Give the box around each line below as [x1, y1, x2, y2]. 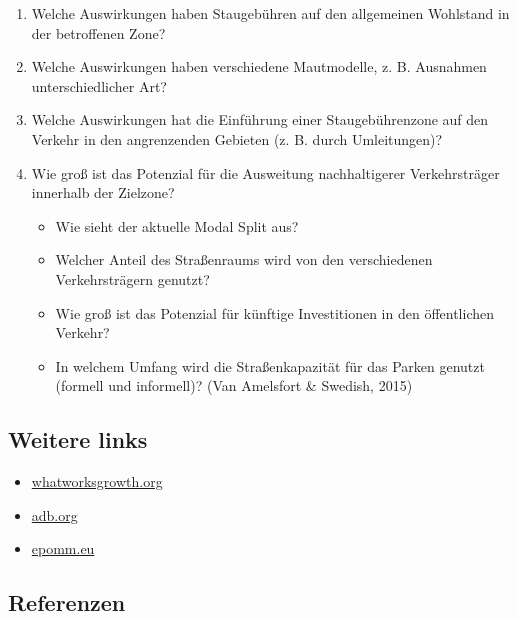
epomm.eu [31, 538, 95, 559]
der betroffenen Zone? [31, 22, 166, 43]
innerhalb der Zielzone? [31, 182, 175, 203]
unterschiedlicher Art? [31, 75, 167, 96]
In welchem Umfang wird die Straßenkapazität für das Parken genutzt [55, 355, 485, 376]
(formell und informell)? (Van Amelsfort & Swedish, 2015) [55, 375, 413, 396]
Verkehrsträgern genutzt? [55, 268, 210, 289]
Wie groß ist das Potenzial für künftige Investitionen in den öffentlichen [55, 302, 495, 323]
